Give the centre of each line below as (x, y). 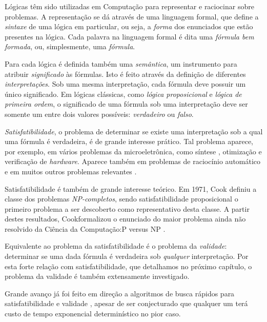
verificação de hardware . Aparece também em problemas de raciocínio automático (133, 161)
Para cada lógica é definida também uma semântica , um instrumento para (121, 63)
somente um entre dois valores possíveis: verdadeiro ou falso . (99, 114)
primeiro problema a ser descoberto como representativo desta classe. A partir (127, 208)
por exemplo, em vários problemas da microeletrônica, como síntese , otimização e (133, 151)
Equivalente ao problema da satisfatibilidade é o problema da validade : (116, 246)
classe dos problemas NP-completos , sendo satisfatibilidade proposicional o (121, 199)
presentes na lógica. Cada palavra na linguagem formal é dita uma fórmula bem (129, 36)
